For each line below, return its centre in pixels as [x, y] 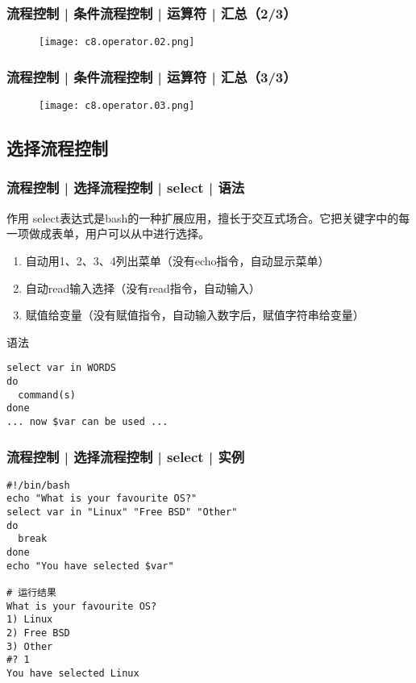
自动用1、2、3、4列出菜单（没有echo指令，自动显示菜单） [177, 260]
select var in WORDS [62, 368]
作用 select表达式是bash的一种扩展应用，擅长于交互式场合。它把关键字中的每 [208, 217]
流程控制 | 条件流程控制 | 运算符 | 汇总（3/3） [152, 76]
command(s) [47, 395]
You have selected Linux [73, 673]
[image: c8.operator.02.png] [117, 42]
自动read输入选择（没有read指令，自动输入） [143, 287]
